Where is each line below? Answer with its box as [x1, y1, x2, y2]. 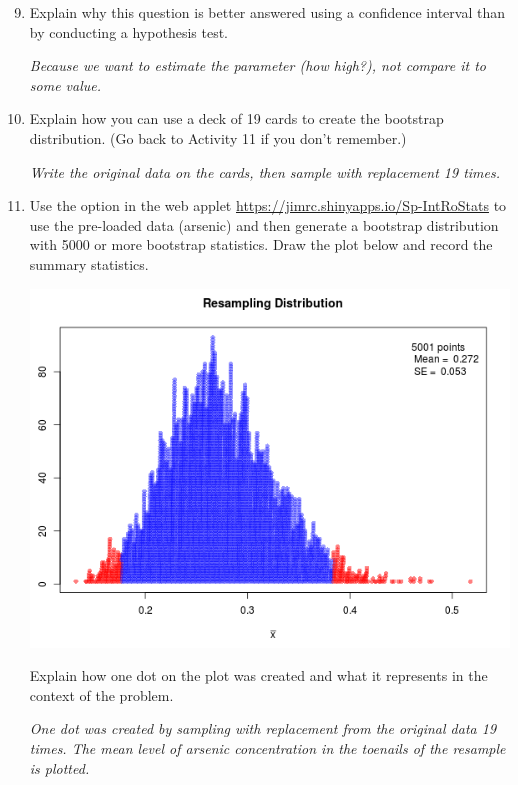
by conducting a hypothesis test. [29, 21, 228, 42]
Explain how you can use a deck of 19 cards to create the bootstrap [29, 108, 444, 129]
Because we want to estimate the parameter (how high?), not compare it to [29, 55, 486, 76]
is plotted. [29, 757, 90, 778]
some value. [29, 74, 102, 95]
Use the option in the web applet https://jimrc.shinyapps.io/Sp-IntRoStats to [29, 195, 507, 216]
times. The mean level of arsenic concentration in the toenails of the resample [29, 738, 506, 758]
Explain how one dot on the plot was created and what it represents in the [29, 665, 488, 686]
